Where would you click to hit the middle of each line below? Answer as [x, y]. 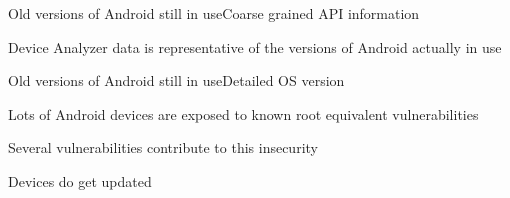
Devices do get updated [80, 180]
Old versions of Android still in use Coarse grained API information [214, 13]
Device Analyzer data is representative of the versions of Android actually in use [255, 46]
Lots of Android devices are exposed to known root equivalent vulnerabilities [243, 113]
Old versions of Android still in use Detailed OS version [176, 80]
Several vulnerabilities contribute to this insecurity [163, 147]
